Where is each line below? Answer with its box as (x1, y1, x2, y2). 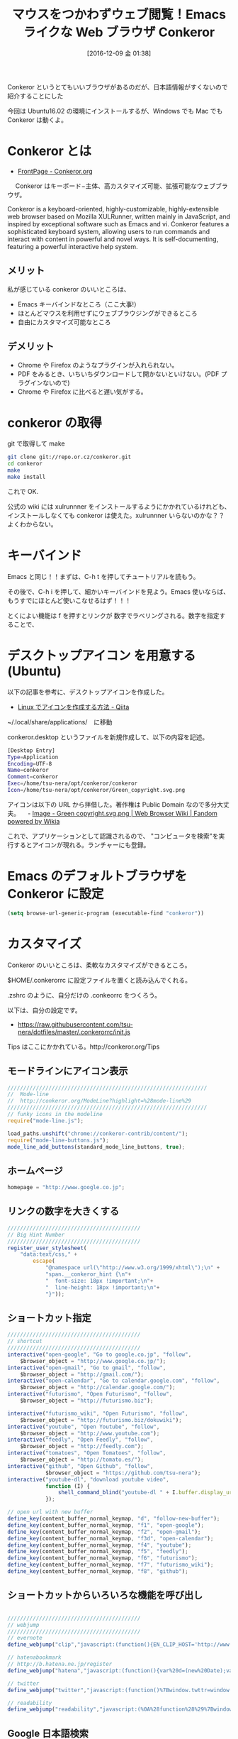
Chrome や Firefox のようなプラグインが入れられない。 (17, 360, 178, 369)
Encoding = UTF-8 (7, 760, 52, 767)
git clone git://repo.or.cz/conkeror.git (7, 453, 132, 461)
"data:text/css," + (20, 1251, 78, 1258)
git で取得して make (7, 439, 65, 448)
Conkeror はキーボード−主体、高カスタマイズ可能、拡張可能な (15, 182, 197, 190)
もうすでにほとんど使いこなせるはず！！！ (7, 596, 132, 604)
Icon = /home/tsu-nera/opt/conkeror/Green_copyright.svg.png (7, 787, 186, 794)
